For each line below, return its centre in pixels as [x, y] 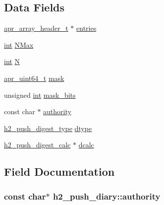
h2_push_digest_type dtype [48, 128]
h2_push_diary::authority [107, 196]
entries [86, 28]
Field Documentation [59, 171]
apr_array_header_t [36, 28]
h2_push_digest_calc [37, 145]
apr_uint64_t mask [34, 78]
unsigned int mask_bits [40, 95]
